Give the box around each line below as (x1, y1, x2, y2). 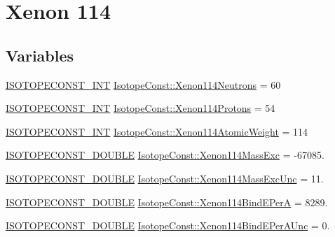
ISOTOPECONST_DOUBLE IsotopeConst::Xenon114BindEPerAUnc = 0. (6, 218, 330, 233)
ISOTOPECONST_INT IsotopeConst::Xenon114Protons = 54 (6, 101, 275, 115)
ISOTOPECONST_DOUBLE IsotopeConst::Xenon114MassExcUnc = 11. (6, 171, 324, 185)
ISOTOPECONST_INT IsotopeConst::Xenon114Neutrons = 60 (6, 77, 281, 92)
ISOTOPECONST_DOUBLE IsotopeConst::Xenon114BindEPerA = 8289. (6, 194, 328, 209)
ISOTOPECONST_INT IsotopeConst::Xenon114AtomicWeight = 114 (6, 124, 308, 138)
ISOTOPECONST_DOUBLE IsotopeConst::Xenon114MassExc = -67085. (6, 148, 324, 162)
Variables (6, 44, 74, 66)
